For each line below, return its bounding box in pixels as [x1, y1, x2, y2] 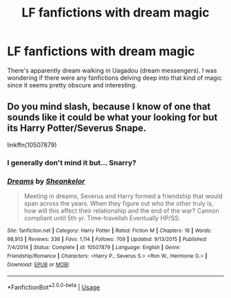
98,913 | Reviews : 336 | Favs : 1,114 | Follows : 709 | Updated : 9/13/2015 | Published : [7, 235, 208, 242]
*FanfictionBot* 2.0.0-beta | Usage [7, 282, 100, 291]
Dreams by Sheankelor [7, 176, 85, 186]
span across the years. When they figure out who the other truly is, [23, 199, 214, 207]
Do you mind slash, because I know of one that [7, 101, 211, 113]
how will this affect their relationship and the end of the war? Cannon [23, 206, 219, 215]
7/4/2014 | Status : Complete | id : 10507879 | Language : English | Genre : [7, 244, 181, 251]
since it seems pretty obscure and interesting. [7, 81, 137, 89]
